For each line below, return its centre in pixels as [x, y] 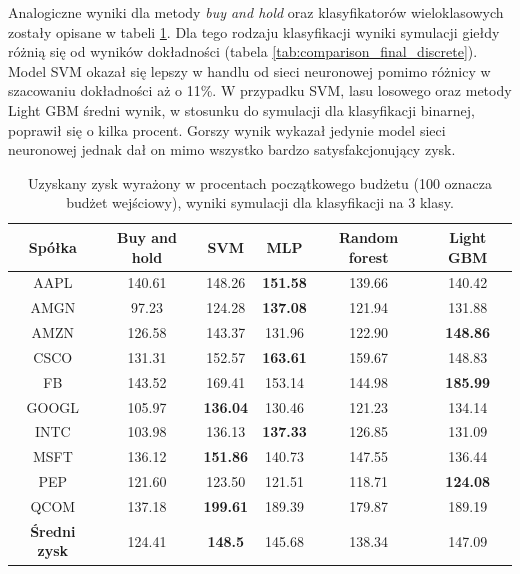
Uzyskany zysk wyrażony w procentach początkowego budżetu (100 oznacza [260, 182]
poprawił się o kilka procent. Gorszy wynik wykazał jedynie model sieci [227, 129]
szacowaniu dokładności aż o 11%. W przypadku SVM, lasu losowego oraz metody [260, 90]
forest [368, 256]
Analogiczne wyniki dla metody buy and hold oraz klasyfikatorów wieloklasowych [256, 12]
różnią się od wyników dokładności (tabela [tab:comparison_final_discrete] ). [243, 51]
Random [368, 236]
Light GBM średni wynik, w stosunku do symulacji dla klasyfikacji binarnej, [241, 109]
